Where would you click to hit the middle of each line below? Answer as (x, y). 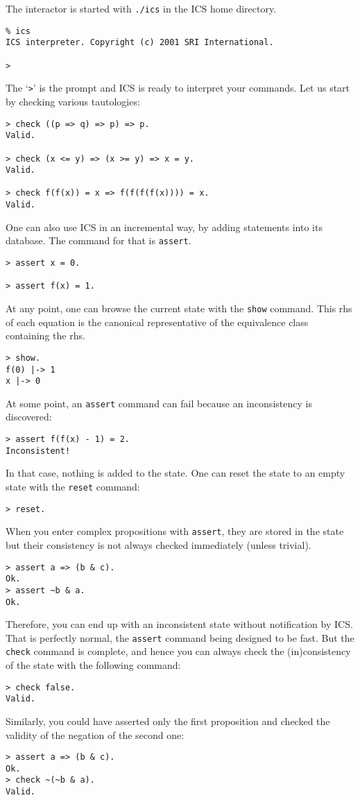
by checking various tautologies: (73, 101)
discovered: (29, 417)
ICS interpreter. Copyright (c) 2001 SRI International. (140, 43)
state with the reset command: (73, 486)
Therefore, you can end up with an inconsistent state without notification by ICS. (179, 624)
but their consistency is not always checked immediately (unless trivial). (158, 544)
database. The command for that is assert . (98, 240)
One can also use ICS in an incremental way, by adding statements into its (164, 227)
